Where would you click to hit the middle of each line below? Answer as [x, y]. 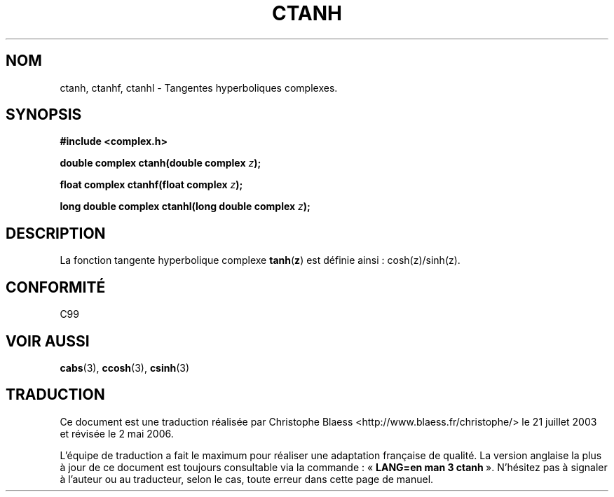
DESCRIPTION [56, 233]
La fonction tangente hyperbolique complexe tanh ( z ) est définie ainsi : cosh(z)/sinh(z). [260, 260]
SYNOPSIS [44, 115]
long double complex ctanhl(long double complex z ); [185, 206]
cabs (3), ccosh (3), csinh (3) [125, 367]
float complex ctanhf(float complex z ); [151, 185]
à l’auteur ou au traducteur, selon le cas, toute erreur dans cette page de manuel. [247, 479]
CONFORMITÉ [56, 287]
